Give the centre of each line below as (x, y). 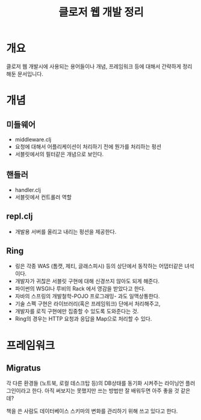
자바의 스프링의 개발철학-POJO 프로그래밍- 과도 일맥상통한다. (87, 296)
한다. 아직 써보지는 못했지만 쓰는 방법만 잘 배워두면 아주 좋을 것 (106, 391)
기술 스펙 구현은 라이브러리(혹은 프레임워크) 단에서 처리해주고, (88, 304)
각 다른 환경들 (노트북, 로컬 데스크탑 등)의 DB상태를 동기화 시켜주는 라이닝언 (95, 383)
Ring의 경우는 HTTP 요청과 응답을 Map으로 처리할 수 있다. (83, 319)
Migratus (23, 368)
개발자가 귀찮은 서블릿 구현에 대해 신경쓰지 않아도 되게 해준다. (87, 281)
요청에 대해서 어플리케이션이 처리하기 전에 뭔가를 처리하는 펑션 (88, 146)
